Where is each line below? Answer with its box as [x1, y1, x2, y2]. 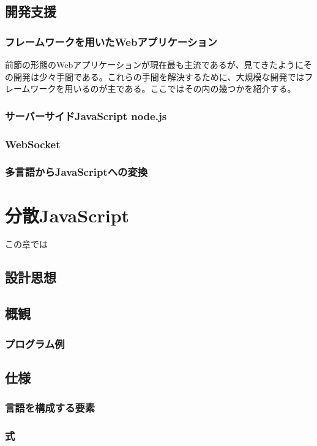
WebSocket [5, 136, 61, 151]
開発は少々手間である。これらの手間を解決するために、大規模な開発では [13, 70, 305, 83]
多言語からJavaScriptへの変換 [5, 164, 148, 180]
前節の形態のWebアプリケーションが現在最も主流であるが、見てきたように [5, 58, 304, 70]
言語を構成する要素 [5, 400, 95, 415]
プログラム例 [5, 336, 65, 351]
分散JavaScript [5, 202, 130, 227]
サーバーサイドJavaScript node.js [5, 108, 167, 123]
